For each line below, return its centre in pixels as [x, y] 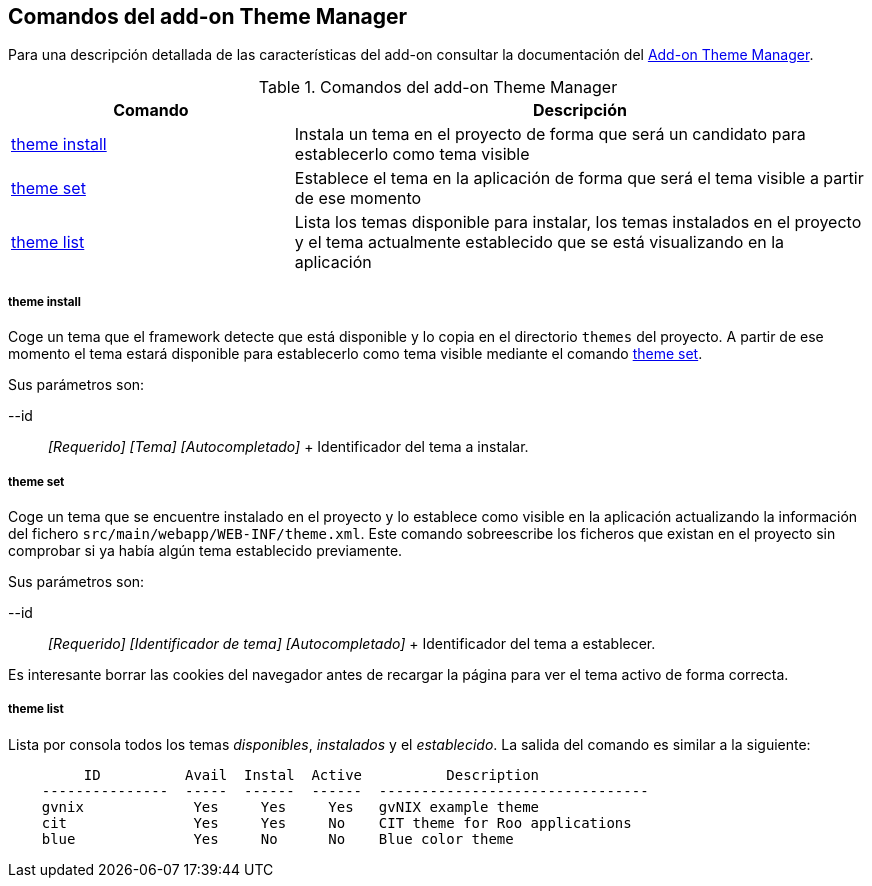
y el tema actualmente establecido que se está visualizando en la [539, 242]
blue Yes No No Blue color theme [277, 838]
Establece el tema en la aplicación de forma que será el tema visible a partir [579, 178]
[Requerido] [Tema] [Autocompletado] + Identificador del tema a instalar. [288, 447]
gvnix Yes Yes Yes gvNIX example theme [290, 806]
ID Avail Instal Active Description [311, 774]
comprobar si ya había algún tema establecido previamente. [205, 550]
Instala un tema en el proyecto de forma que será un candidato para [550, 134]
